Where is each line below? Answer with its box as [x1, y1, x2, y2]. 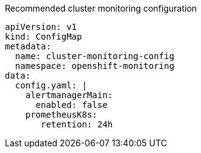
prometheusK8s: [25, 110, 97, 119]
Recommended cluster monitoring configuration [5, 3, 197, 13]
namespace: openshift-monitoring [15, 61, 175, 71]
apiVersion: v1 [5, 22, 77, 32]
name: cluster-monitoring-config [15, 51, 175, 61]
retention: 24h [41, 119, 113, 129]
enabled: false [35, 100, 108, 110]
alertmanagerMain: [25, 90, 113, 100]
